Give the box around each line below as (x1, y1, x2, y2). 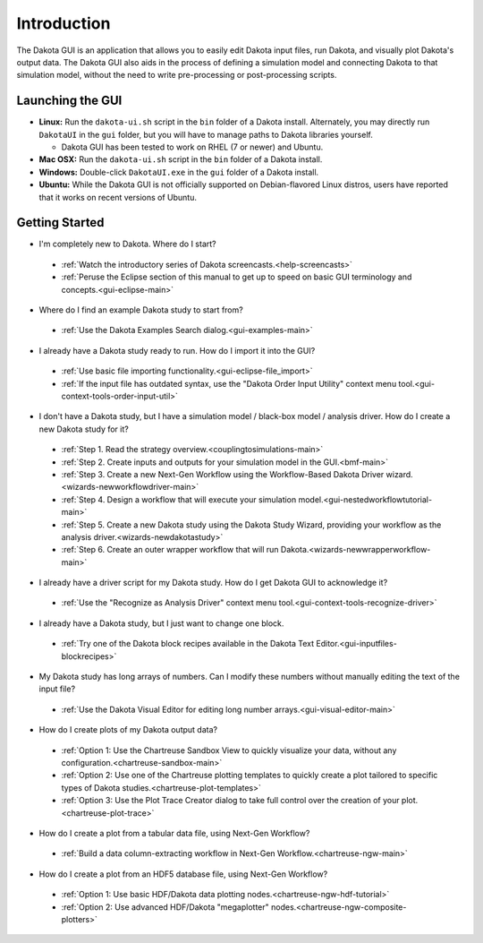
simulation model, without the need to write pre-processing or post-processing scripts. (16, 70, 337, 81)
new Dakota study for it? (38, 424, 129, 434)
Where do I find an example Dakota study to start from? (38, 304, 243, 315)
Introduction (16, 13, 111, 33)
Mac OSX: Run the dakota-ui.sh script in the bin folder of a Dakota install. (38, 154, 323, 165)
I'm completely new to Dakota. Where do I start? (38, 238, 216, 250)
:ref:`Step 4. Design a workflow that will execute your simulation (61, 493, 297, 505)
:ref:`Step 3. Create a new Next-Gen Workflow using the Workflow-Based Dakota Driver (61, 468, 385, 479)
